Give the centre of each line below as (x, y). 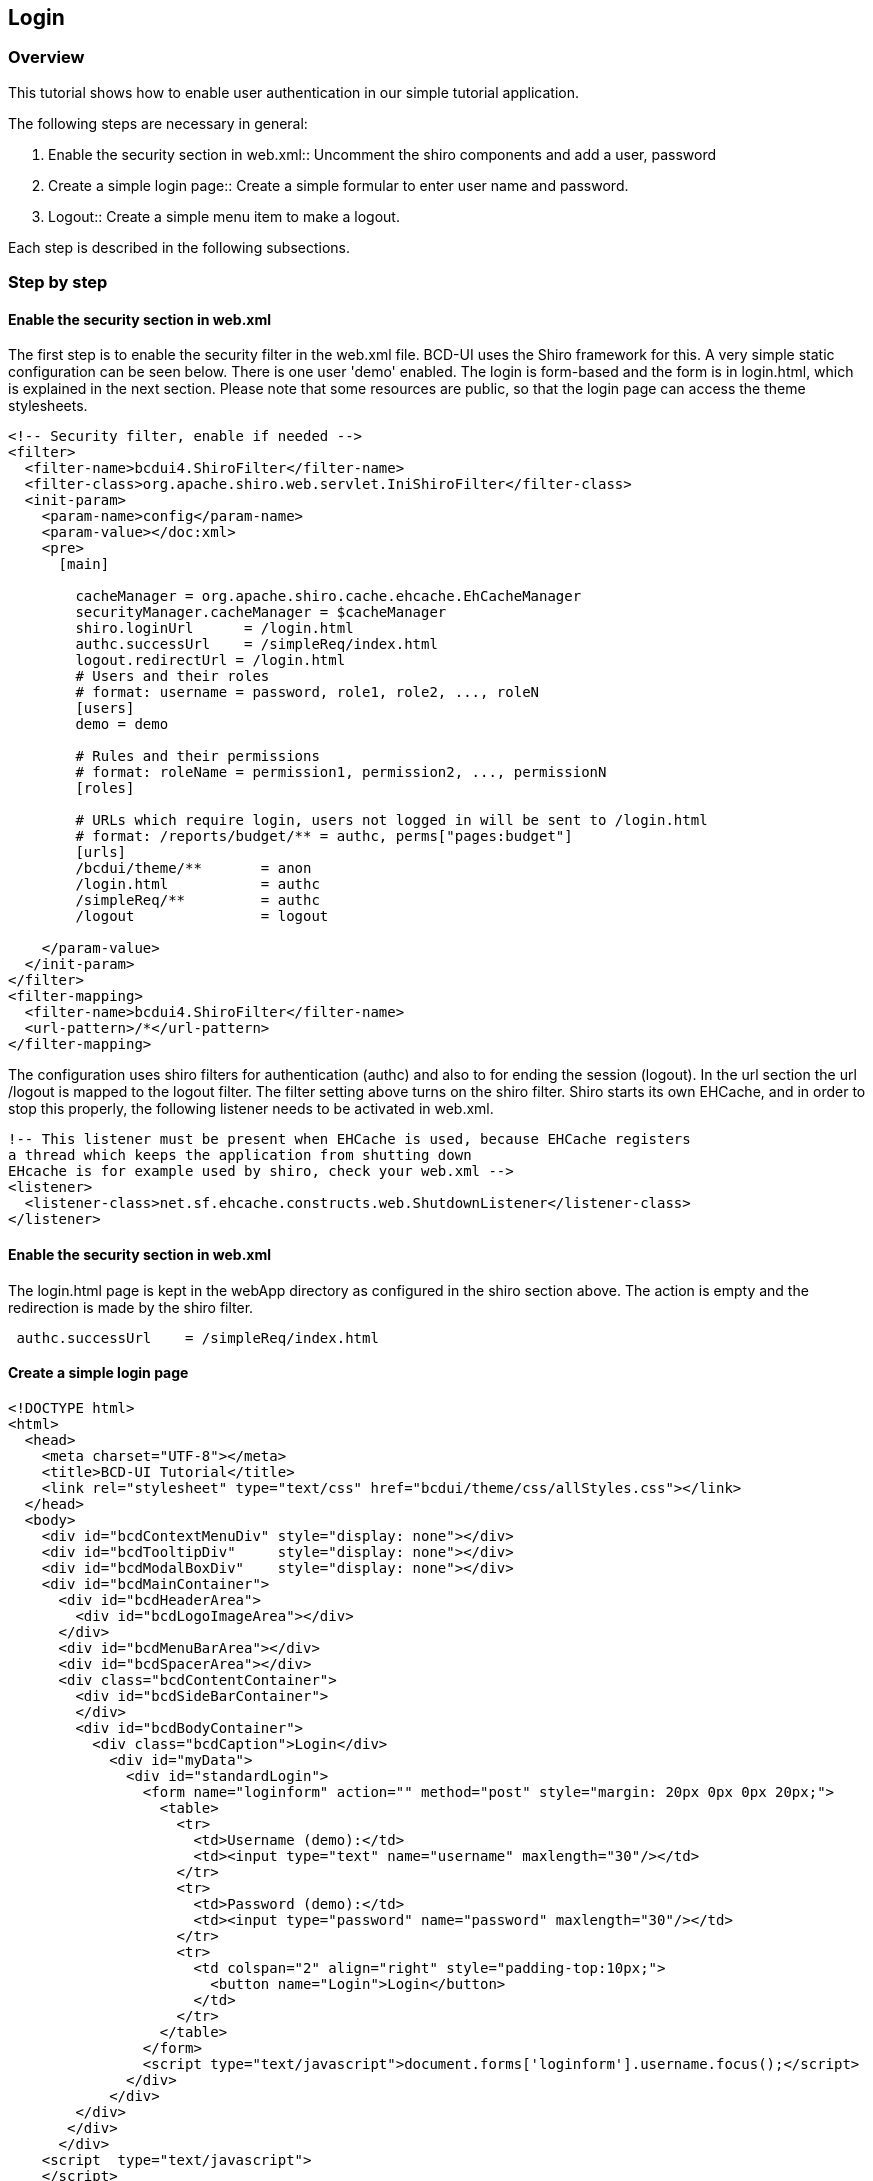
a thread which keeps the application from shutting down (240, 1155)
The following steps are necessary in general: (158, 123)
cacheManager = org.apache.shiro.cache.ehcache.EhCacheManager (328, 596)
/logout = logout (202, 916)
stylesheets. (48, 406)
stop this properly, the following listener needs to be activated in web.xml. (251, 1109)
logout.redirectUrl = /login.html (210, 660)
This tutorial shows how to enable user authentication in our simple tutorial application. (293, 92)
